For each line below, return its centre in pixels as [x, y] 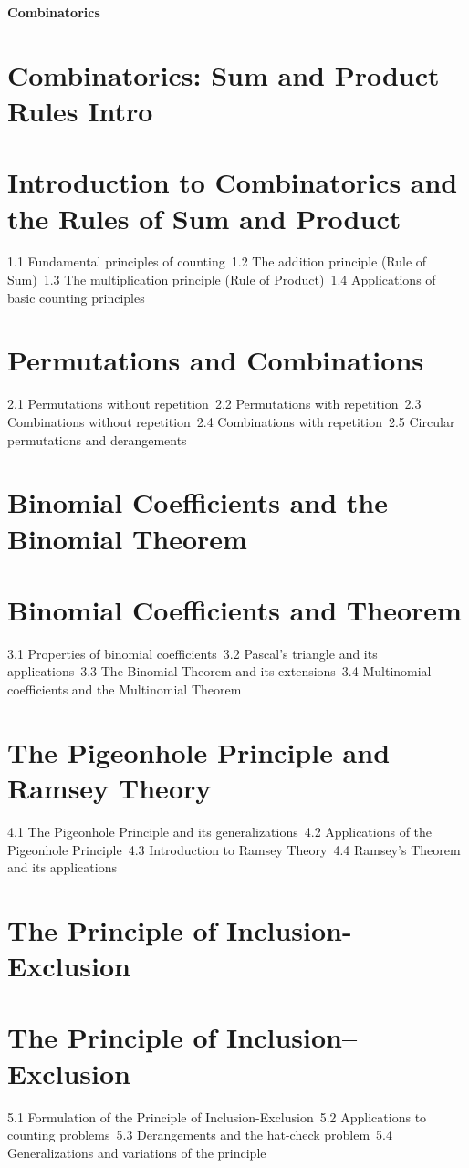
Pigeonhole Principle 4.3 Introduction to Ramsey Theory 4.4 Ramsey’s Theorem [234, 849]
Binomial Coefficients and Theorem [234, 609]
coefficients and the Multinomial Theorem [125, 689]
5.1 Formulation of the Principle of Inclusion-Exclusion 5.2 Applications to [217, 1116]
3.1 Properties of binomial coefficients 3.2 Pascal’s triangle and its [193, 653]
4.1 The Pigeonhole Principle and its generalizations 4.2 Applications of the [220, 831]
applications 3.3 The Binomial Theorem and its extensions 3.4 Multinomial [219, 671]
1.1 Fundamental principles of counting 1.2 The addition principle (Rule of [217, 261]
